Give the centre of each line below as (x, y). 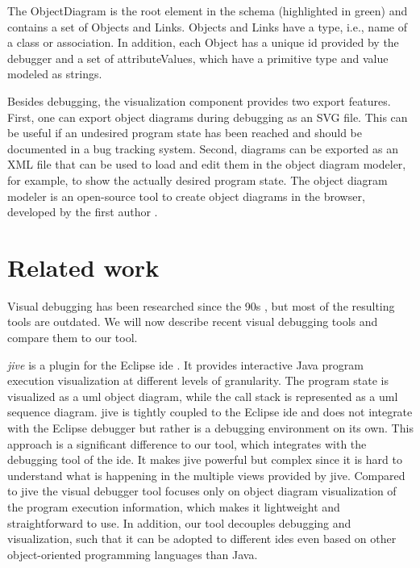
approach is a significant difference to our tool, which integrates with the (187, 443)
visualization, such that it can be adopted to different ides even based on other (202, 539)
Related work (83, 267)
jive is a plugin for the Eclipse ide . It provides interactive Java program (185, 364)
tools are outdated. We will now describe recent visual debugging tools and (193, 322)
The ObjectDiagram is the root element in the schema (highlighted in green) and (208, 10)
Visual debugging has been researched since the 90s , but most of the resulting (201, 305)
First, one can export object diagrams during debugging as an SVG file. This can (208, 117)
